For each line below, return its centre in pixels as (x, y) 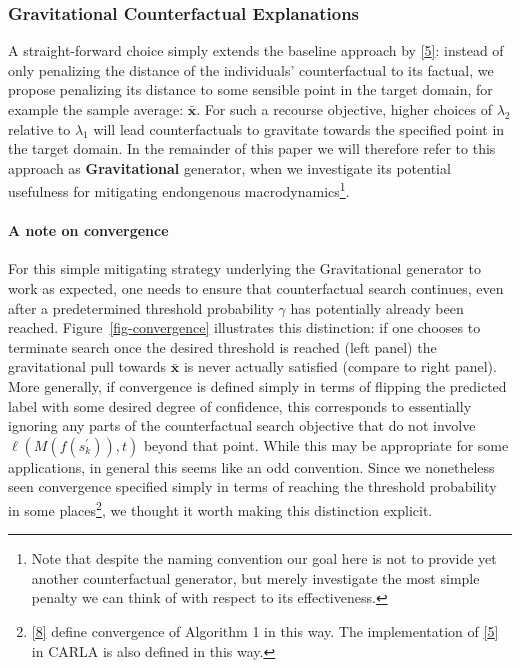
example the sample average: (96, 109)
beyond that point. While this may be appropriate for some (326, 444)
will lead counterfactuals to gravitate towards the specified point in (299, 128)
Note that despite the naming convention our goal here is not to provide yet (264, 558)
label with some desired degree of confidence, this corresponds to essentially (240, 405)
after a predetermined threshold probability (141, 307)
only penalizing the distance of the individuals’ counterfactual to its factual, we (251, 69)
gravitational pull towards (87, 366)
